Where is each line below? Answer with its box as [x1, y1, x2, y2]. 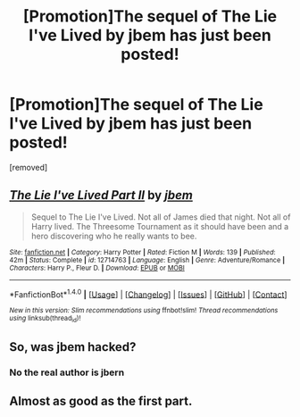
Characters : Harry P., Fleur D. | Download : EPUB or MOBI [9, 263, 185, 272]
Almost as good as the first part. [9, 394, 193, 409]
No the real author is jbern [9, 366, 125, 379]
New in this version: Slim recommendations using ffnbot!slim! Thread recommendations [9, 306, 279, 315]
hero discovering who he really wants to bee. [30, 230, 197, 241]
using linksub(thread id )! [9, 314, 81, 324]
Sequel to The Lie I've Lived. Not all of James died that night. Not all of [30, 212, 291, 222]
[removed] [9, 162, 48, 172]
